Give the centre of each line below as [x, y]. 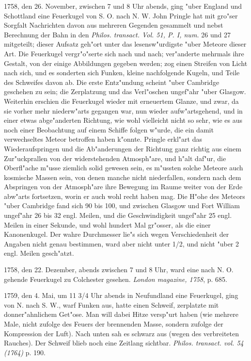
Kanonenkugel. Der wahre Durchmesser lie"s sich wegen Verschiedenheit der [117, 234]
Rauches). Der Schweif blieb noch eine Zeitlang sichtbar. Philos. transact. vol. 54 [124, 343]
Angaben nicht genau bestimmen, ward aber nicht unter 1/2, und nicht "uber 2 [122, 243]
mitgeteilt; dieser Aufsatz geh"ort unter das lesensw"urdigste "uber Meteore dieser [125, 44]
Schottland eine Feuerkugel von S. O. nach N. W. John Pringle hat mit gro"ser [121, 15]
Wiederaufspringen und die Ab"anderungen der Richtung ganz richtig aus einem [123, 148]
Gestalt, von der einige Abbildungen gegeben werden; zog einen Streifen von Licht [126, 63]
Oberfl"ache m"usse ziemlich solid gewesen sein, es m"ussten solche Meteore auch [124, 168]
